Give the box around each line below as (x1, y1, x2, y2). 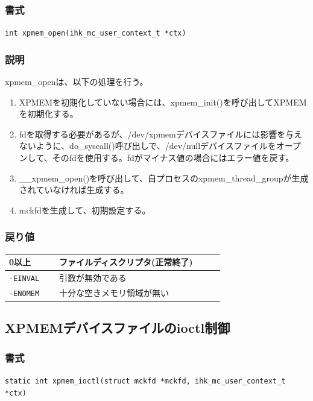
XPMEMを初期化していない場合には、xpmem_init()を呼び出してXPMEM (19, 95, 307, 108)
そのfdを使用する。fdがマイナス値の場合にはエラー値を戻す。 (52, 151, 294, 164)
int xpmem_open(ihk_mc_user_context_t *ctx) (5, 29, 186, 38)
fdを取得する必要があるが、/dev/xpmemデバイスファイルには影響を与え (19, 127, 303, 140)
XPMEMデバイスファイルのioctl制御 (5, 318, 230, 337)
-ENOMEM (9, 289, 40, 298)
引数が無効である (58, 271, 127, 284)
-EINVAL (9, 274, 40, 283)
